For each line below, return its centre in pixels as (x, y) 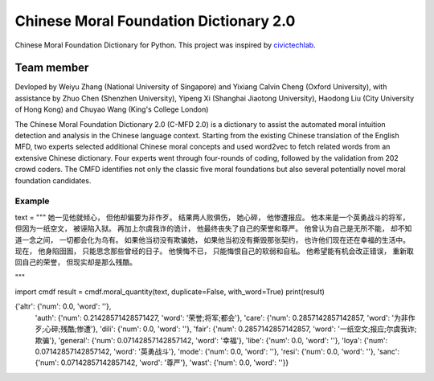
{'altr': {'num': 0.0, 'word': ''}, (63, 306)
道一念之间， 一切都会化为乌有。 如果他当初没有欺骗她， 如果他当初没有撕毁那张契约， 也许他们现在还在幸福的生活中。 (212, 240)
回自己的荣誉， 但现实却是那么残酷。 (76, 262)
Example (32, 201)
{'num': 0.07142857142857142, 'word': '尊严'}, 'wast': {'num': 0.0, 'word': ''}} (162, 363)
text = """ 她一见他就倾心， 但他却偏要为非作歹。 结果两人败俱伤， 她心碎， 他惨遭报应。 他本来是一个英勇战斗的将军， (212, 217)
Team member (52, 68)
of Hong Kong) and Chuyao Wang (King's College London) (112, 109)
